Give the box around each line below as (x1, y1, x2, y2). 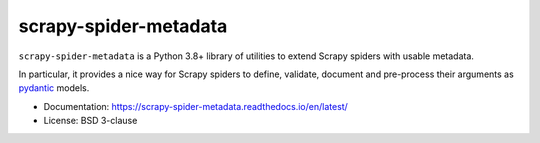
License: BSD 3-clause (43, 115, 138, 127)
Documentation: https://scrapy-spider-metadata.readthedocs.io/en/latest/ (43, 100, 349, 112)
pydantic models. (18, 82, 90, 94)
